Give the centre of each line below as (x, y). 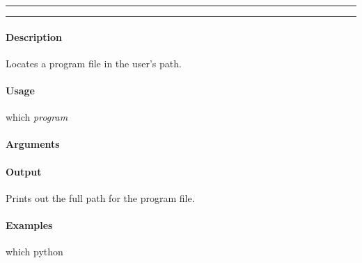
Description (34, 36)
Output (24, 171)
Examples (29, 224)
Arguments (33, 144)
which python (34, 252)
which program (37, 117)
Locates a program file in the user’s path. (94, 63)
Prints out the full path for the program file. (100, 197)
